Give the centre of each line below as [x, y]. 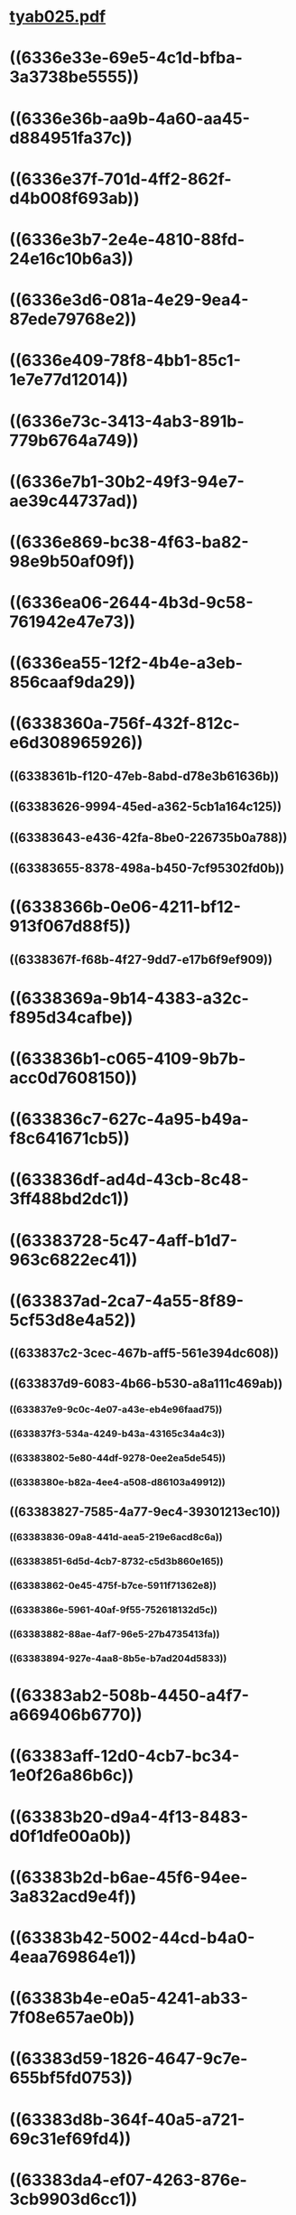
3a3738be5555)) [74, 77]
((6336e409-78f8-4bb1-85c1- [125, 361]
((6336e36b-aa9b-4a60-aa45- [130, 118]
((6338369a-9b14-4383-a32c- [129, 998]
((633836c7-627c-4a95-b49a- [129, 1120]
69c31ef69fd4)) [70, 2139]
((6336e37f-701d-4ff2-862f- [120, 179]
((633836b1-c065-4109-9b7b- [128, 1058]
